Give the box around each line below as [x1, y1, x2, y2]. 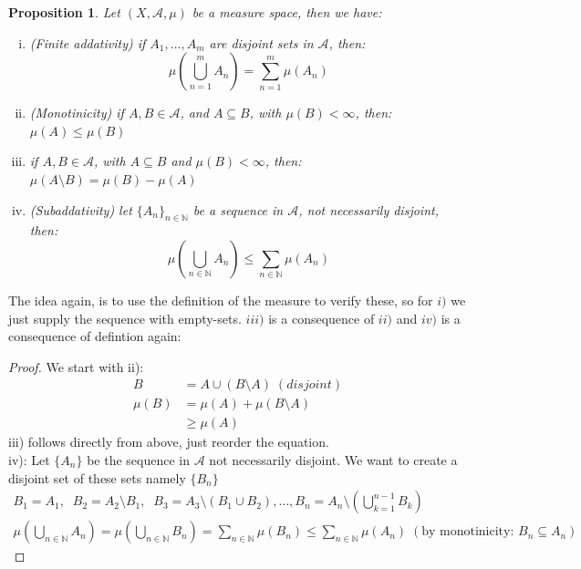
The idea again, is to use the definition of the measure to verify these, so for [8, 290, 433, 309]
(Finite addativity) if [29, 33, 146, 52]
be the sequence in [87, 450, 191, 470]
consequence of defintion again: [8, 326, 182, 346]
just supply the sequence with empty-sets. [8, 308, 242, 327]
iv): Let [8, 450, 50, 470]
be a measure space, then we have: [192, 3, 382, 21]
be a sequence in [192, 200, 284, 219]
